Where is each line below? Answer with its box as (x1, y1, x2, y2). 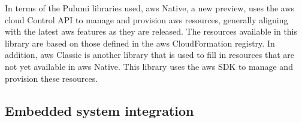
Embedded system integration (5, 101, 194, 119)
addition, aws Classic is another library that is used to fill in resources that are (5, 48, 295, 61)
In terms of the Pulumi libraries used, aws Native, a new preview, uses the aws (5, 2, 295, 14)
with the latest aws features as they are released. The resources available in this (5, 25, 298, 38)
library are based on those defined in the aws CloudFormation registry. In (5, 36, 275, 49)
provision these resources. (5, 72, 98, 84)
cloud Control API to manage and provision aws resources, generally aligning (5, 13, 288, 26)
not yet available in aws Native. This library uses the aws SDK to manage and (5, 60, 293, 72)
